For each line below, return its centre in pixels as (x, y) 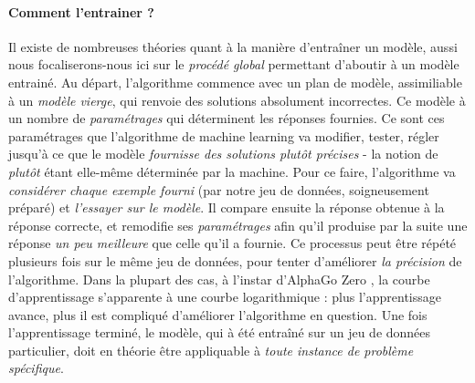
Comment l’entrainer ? (81, 11)
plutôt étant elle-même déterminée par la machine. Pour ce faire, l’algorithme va (232, 171)
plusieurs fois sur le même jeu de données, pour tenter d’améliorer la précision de (235, 260)
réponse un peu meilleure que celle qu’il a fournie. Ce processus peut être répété (232, 243)
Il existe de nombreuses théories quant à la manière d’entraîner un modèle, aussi (233, 46)
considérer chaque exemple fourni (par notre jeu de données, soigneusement (219, 189)
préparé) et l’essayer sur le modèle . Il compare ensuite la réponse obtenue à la (227, 207)
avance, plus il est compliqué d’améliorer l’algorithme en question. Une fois (218, 314)
